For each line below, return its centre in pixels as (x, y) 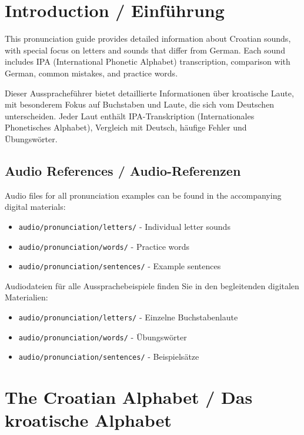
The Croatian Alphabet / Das (129, 397)
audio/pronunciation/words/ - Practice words (104, 246)
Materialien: (26, 297)
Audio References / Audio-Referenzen (123, 170)
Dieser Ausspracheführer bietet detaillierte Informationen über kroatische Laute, (149, 93)
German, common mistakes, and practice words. (91, 73)
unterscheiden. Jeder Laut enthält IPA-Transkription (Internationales (130, 116)
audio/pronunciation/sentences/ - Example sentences (120, 266)
